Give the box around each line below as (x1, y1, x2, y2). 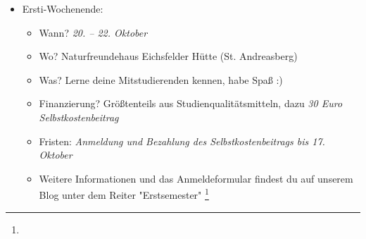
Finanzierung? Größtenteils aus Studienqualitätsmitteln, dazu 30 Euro (39, 96, 343, 111)
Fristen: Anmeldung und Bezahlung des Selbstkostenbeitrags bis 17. (39, 133, 325, 148)
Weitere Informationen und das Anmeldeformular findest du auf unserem (39, 171, 353, 185)
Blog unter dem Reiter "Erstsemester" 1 (39, 185, 209, 202)
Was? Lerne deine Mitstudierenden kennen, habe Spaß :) (39, 72, 283, 87)
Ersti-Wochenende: (22, 1, 103, 16)
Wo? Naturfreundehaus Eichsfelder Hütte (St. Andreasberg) (39, 49, 298, 63)
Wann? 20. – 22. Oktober (39, 25, 148, 39)
